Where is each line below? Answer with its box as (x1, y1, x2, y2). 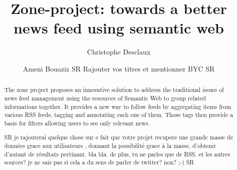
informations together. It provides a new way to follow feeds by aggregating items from (4, 102, 231, 110)
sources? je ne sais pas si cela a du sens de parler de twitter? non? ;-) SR (4, 158, 194, 166)
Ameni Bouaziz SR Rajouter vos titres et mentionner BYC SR (23, 63, 215, 73)
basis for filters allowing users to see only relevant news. (4, 118, 150, 127)
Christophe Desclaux (87, 46, 151, 57)
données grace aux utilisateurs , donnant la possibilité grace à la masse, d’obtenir (4, 141, 216, 150)
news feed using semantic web (13, 17, 224, 38)
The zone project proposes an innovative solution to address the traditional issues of (4, 85, 224, 94)
